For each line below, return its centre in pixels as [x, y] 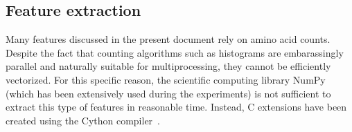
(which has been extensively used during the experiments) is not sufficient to [168, 93]
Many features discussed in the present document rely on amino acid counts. [168, 39]
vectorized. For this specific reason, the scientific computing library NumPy [166, 79]
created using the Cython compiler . [83, 120]
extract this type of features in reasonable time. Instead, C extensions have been [176, 107]
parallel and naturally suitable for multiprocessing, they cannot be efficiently [168, 66]
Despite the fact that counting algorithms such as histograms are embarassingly [175, 52]
